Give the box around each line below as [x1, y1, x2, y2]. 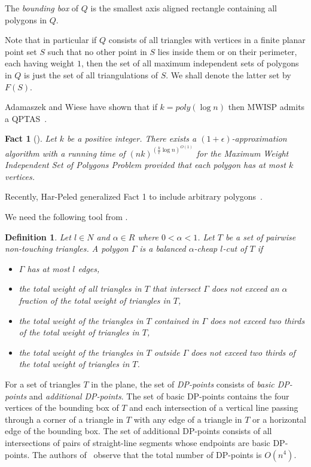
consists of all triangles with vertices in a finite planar [108, 33, 306, 46]
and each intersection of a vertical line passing [129, 401, 298, 414]
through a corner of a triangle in [5, 413, 124, 425]
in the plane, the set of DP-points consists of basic [91, 378, 275, 390]
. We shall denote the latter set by [166, 68, 291, 81]
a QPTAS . [5, 112, 47, 124]
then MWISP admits [228, 100, 305, 113]
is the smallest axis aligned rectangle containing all [90, 2, 277, 14]
